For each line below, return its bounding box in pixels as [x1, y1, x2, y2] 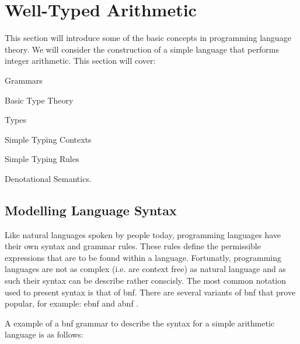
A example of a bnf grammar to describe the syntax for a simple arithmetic [5, 317, 275, 329]
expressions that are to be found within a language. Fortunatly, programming [5, 251, 281, 263]
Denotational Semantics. [5, 172, 92, 184]
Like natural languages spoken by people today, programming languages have [5, 228, 281, 240]
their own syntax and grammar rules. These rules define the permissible [5, 240, 261, 252]
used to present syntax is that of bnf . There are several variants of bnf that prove [5, 285, 296, 298]
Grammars [5, 74, 43, 86]
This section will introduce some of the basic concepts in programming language [5, 32, 291, 44]
